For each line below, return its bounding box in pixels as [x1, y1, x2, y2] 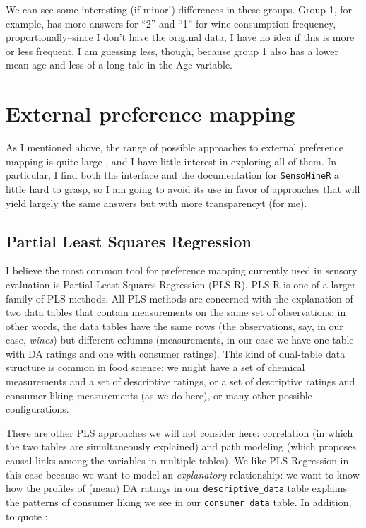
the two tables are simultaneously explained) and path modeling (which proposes [6, 439, 356, 454]
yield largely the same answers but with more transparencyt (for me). [6, 195, 307, 210]
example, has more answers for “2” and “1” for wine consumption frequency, [6, 16, 336, 30]
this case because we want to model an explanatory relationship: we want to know [6, 467, 360, 481]
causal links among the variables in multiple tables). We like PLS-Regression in [6, 453, 349, 468]
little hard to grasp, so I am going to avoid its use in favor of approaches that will [6, 181, 360, 196]
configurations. [6, 401, 69, 416]
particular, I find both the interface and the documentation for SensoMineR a [6, 168, 339, 182]
